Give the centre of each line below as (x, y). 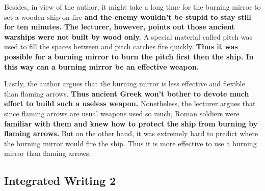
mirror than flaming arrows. (48, 153)
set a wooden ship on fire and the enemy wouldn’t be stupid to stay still (128, 17)
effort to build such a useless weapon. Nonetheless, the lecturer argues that (130, 103)
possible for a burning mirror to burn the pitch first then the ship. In (129, 56)
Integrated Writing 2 (60, 181)
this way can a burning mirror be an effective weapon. (102, 66)
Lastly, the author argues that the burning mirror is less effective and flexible (125, 84)
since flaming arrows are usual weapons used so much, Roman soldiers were (122, 113)
